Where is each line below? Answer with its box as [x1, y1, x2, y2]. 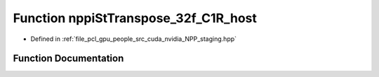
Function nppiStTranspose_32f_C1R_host [13, 10, 258, 26]
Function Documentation [13, 53, 124, 65]
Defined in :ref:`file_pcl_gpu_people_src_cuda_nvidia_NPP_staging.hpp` [30, 35, 237, 43]
